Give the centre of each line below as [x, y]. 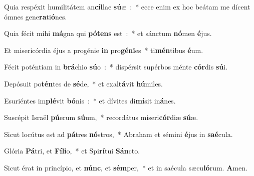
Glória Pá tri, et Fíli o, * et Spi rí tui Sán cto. [72, 151]
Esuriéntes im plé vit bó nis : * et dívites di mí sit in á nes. [90, 100]
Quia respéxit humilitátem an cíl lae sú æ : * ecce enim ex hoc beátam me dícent [127, 6]
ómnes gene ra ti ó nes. [36, 16]
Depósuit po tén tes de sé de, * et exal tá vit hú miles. [83, 83]
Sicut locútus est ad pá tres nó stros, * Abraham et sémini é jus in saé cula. [118, 134]
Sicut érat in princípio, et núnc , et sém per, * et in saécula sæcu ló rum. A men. [126, 167]
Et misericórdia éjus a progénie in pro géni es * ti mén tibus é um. [104, 50]
